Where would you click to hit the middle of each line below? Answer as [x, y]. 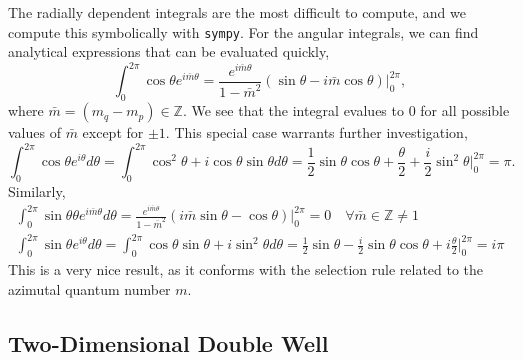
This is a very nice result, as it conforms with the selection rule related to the [246, 269]
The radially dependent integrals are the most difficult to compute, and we [237, 12]
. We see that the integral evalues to [293, 110]
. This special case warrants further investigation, [316, 132]
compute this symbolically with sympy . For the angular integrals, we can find [243, 31]
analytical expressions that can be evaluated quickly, [169, 51]
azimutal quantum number [89, 288]
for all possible [465, 110]
